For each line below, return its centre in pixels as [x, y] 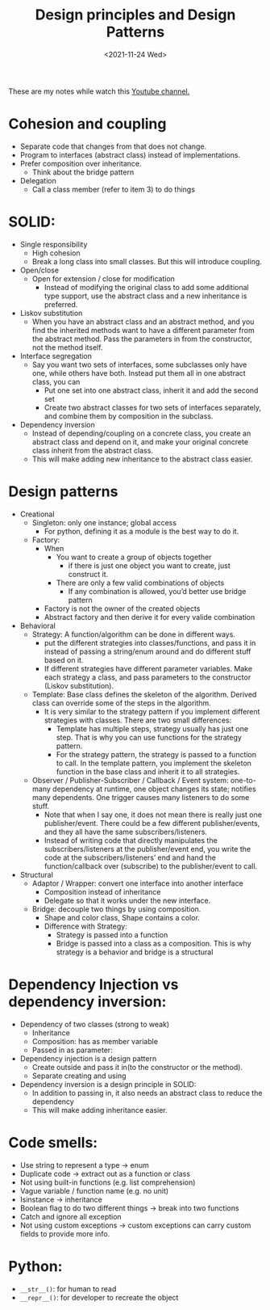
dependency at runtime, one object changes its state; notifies [154, 789]
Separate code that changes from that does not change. [113, 146]
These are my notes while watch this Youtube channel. [99, 91]
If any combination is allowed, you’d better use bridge [157, 591]
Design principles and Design [135, 15]
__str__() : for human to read [68, 1289]
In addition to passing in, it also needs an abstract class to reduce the [147, 1093]
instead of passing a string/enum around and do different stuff [147, 651]
